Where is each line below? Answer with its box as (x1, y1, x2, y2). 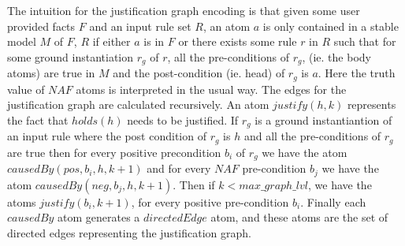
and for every (147, 160, 211, 177)
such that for (333, 33, 396, 50)
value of (7, 80, 45, 97)
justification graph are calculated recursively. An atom (7, 96, 269, 113)
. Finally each (300, 193, 366, 210)
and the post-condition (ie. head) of (113, 65, 285, 81)
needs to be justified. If (127, 111, 239, 128)
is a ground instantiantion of (255, 111, 392, 128)
